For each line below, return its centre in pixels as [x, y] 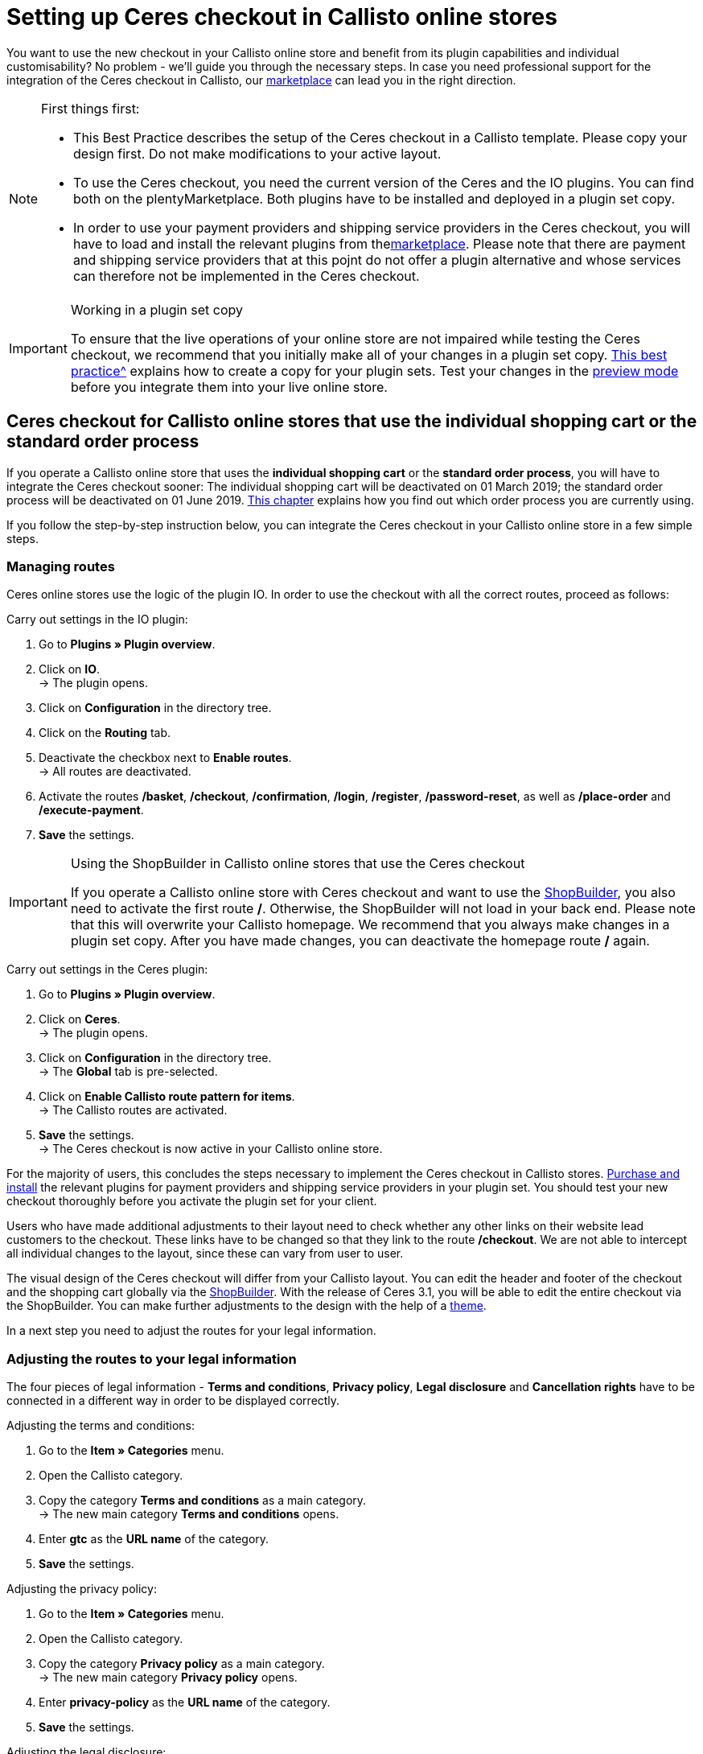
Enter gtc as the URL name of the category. [154, 1539]
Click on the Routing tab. [105, 733]
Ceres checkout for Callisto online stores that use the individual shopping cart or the [352, 422]
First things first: [90, 108]
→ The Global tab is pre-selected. [128, 1072]
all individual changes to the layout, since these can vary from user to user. [205, 1254]
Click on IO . [69, 669]
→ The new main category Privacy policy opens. [168, 1678]
